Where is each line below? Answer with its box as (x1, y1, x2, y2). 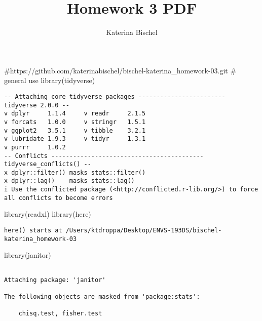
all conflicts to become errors (4, 194, 113, 202)
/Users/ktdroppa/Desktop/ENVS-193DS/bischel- (65, 227, 222, 234)
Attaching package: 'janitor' (4, 276, 106, 284)
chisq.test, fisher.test (18, 310, 102, 317)
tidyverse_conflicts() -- (4, 160, 91, 168)
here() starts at (4, 227, 62, 234)
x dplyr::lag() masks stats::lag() (4, 177, 135, 185)
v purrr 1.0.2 (4, 143, 66, 151)
